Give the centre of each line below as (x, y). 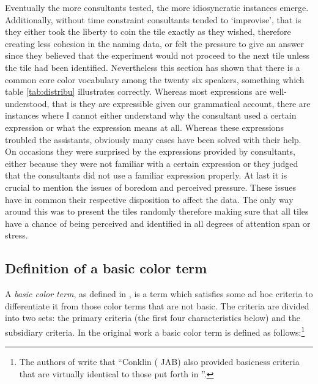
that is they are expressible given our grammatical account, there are (181, 103)
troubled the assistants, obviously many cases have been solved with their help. (153, 139)
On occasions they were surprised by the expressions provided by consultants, (150, 151)
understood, (27, 103)
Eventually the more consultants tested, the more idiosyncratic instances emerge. (157, 7)
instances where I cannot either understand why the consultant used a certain (151, 115)
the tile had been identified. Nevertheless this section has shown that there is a (153, 67)
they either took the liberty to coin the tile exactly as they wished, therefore (148, 31)
